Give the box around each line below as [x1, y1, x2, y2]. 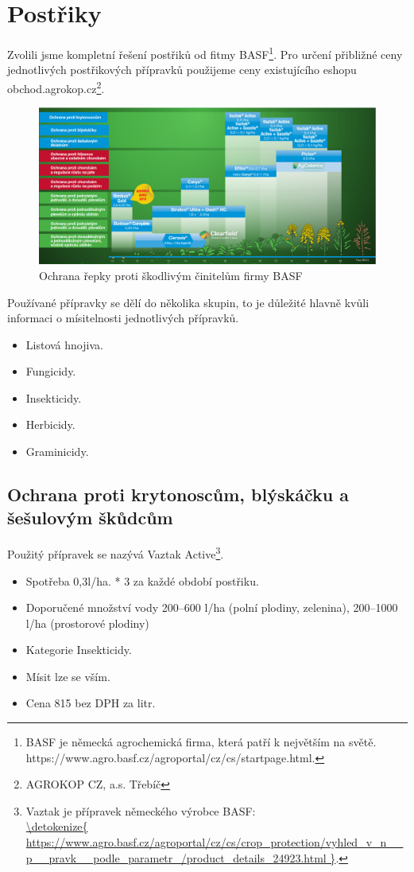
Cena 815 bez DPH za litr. [25, 695, 156, 711]
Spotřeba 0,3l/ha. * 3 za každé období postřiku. [25, 572, 259, 589]
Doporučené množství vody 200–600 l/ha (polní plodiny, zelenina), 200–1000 [25, 599, 398, 616]
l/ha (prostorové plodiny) [25, 614, 149, 631]
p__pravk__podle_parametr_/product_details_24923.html [25, 849, 327, 866]
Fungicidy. [25, 363, 76, 380]
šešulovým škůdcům [7, 505, 173, 530]
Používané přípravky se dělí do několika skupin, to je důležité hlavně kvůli [7, 294, 370, 310]
